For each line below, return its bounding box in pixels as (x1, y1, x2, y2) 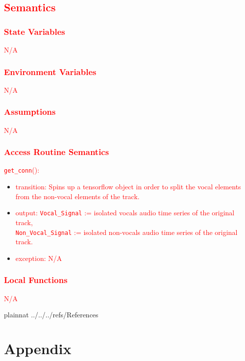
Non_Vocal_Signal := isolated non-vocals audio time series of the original (15, 227, 238, 237)
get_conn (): (4, 165, 40, 175)
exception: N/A (15, 253, 62, 263)
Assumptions (4, 105, 56, 118)
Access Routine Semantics (4, 146, 109, 158)
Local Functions (4, 274, 68, 286)
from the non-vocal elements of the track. (15, 191, 140, 201)
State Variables (4, 25, 65, 37)
